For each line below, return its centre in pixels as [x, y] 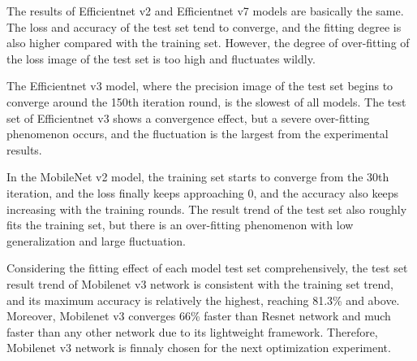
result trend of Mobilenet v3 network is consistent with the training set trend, [200, 283]
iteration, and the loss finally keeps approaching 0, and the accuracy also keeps [203, 192]
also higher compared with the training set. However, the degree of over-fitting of [208, 43]
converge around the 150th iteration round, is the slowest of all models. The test [206, 101]
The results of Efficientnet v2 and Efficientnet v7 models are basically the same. [205, 11]
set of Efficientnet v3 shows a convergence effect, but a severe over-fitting [188, 117]
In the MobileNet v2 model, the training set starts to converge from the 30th [198, 177]
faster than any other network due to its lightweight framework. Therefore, [192, 331]
